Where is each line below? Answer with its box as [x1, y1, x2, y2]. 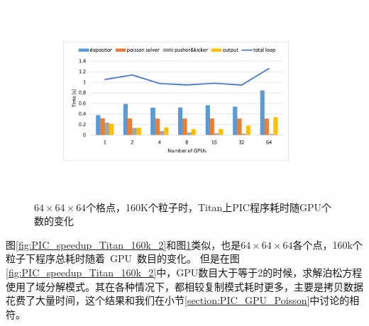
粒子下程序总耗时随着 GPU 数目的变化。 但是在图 [6, 251, 240, 266]
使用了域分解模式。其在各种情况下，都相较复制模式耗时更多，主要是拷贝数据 [6, 279, 363, 293]
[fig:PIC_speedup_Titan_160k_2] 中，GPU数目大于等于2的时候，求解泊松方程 [6, 265, 363, 280]
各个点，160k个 [292, 237, 363, 252]
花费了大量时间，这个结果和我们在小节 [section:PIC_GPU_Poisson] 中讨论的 [6, 293, 350, 308]
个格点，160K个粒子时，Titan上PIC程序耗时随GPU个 [86, 199, 331, 214]
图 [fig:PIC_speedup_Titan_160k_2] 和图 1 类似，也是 [6, 237, 241, 252]
